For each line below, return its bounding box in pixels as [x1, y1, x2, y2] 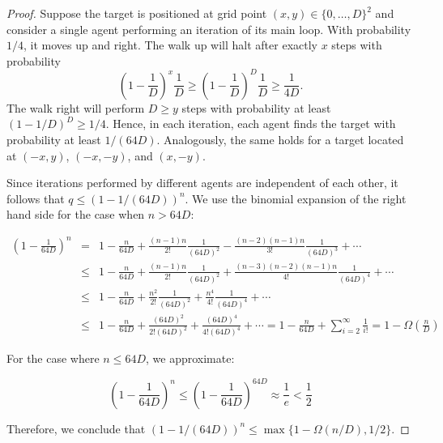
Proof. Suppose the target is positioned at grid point [6, 5, 267, 21]
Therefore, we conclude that [6, 420, 146, 437]
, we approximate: [145, 350, 235, 367]
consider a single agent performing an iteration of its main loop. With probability [6, 20, 411, 37]
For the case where [6, 350, 100, 367]
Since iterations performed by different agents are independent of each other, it [6, 174, 398, 191]
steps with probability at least [181, 99, 331, 116]
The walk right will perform [6, 99, 145, 116]
